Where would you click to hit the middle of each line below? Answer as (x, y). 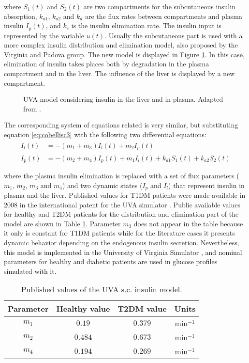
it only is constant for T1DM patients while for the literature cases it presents (119, 233)
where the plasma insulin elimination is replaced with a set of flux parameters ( (122, 175)
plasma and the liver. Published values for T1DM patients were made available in (125, 195)
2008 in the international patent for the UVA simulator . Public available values (122, 204)
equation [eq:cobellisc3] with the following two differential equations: (105, 134)
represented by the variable (44, 35)
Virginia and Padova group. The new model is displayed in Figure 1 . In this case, (124, 54)
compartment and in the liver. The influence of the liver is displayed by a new (119, 73)
